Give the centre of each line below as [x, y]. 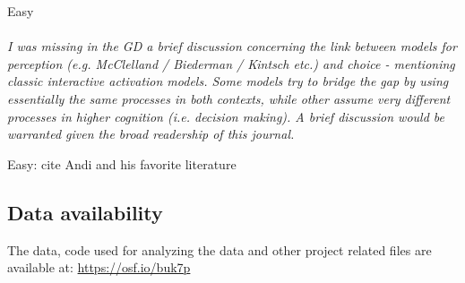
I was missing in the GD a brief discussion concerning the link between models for [232, 46]
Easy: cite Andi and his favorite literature [122, 163]
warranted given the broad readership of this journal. [151, 134]
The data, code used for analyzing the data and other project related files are [220, 249]
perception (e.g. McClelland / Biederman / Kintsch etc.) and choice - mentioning [231, 63]
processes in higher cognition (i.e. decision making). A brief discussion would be [226, 116]
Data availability [85, 212]
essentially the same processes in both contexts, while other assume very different [229, 98]
